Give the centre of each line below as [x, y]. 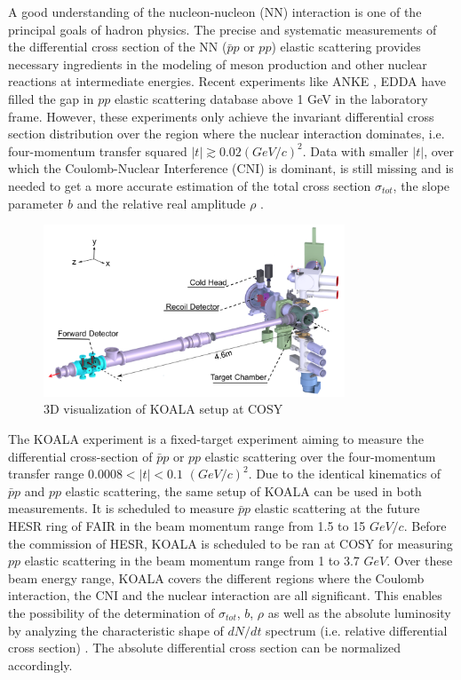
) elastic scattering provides [346, 47]
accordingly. [40, 664]
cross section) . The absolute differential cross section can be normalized [205, 648]
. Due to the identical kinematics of [345, 474]
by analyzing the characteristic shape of [116, 630]
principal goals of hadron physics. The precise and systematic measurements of [223, 29]
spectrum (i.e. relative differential [357, 630]
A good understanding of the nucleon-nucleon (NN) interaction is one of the [215, 12]
